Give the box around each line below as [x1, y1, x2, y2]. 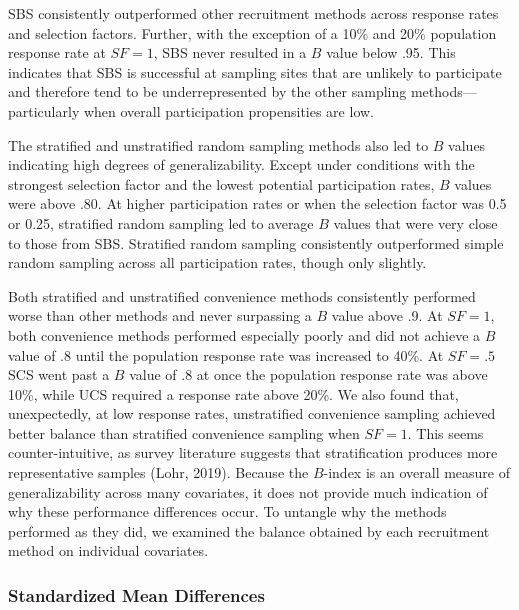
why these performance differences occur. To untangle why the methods [8, 501, 447, 522]
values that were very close [333, 212, 498, 233]
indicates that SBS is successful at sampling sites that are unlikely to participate [8, 61, 502, 82]
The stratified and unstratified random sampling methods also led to [8, 134, 429, 155]
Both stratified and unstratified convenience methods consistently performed [8, 285, 476, 306]
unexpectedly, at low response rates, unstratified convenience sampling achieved [8, 403, 496, 424]
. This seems [407, 422, 484, 443]
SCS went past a [8, 364, 110, 385]
